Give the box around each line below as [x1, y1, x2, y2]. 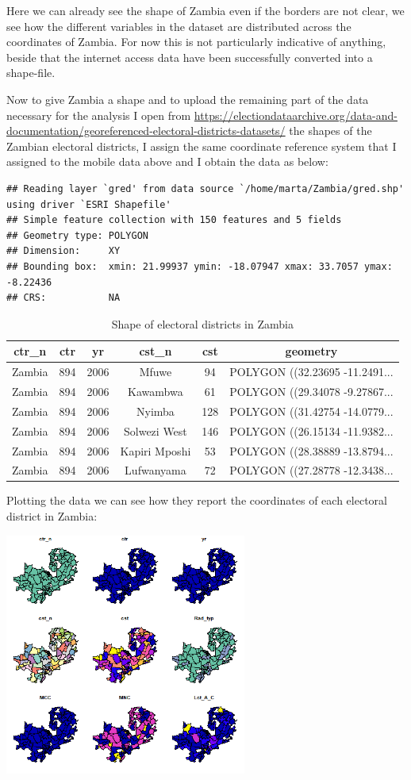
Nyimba [136, 402, 175, 419]
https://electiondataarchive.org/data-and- [194, 106, 398, 123]
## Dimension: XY [6, 245, 121, 257]
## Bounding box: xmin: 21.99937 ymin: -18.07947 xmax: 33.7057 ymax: [6, 260, 393, 272]
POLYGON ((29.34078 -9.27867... [229, 382, 394, 399]
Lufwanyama [125, 462, 186, 478]
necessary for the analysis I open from [6, 106, 191, 123]
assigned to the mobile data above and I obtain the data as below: [6, 153, 328, 170]
